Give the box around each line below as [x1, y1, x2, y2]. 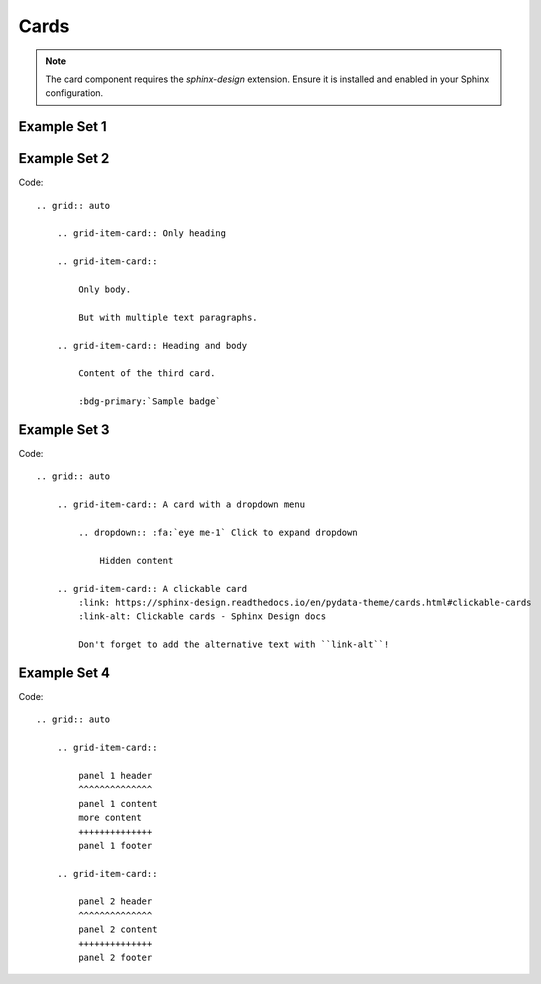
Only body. [78, 283, 132, 295]
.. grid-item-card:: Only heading [56, 228, 227, 239]
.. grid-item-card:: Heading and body [56, 340, 248, 351]
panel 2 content [78, 924, 158, 935]
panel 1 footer [78, 840, 153, 851]
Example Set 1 [18, 118, 107, 135]
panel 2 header [78, 896, 153, 907]
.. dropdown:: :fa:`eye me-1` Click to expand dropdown [78, 526, 359, 538]
